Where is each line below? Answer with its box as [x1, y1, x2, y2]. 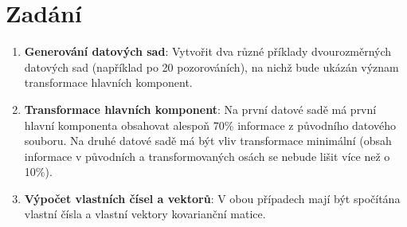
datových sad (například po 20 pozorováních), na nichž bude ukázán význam [24, 58, 399, 75]
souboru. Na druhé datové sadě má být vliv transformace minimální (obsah [24, 132, 392, 149]
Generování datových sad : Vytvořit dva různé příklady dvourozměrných [24, 43, 392, 60]
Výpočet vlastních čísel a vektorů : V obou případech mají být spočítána [24, 190, 401, 206]
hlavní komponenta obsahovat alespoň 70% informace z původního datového [24, 116, 396, 133]
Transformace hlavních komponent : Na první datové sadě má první [24, 100, 377, 117]
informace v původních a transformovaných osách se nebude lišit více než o [24, 147, 390, 164]
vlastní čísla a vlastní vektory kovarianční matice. [24, 205, 266, 222]
